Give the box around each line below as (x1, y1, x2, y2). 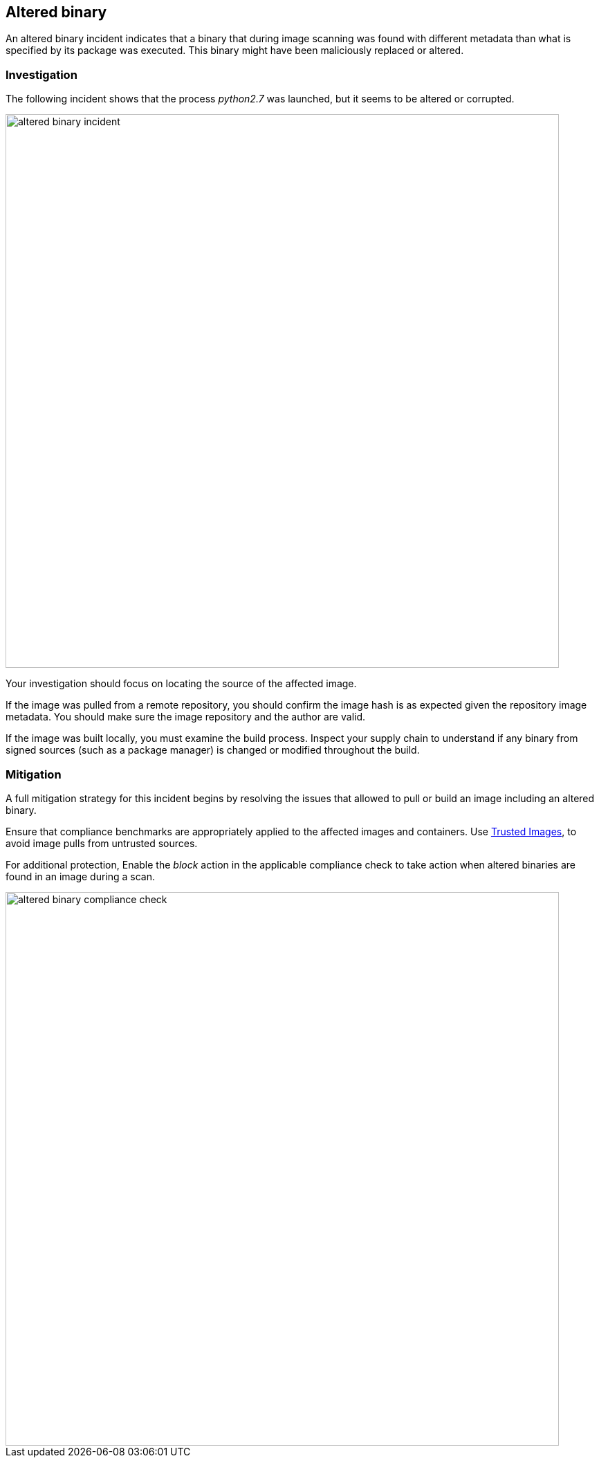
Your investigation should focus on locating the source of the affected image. (6, 678, 357, 690)
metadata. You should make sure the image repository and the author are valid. (6, 711, 366, 723)
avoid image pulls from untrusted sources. (6, 837, 198, 849)
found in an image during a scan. (6, 870, 156, 882)
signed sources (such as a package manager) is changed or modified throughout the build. (6, 744, 420, 756)
